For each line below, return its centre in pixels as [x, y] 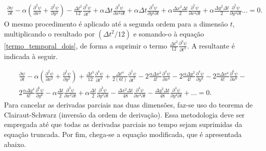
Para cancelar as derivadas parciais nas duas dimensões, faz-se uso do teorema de [128, 105]
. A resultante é [211, 45]
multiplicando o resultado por [49, 33]
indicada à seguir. [31, 56]
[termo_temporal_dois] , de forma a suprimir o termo [86, 45]
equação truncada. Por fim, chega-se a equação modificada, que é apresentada [123, 134]
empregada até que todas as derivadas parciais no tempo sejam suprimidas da [123, 124]
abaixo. [15, 144]
